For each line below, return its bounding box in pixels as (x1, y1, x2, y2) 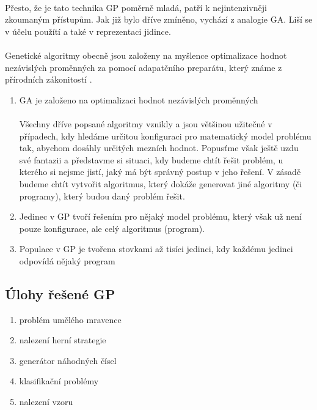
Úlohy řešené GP (5, 284, 115, 303)
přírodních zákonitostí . (5, 73, 92, 86)
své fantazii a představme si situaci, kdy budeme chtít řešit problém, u (19, 153, 283, 166)
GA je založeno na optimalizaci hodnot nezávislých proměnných (19, 93, 258, 106)
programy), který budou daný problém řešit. (19, 189, 185, 202)
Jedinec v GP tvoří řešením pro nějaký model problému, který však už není (19, 210, 302, 223)
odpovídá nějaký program (19, 254, 115, 267)
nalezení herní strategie (19, 334, 106, 346)
